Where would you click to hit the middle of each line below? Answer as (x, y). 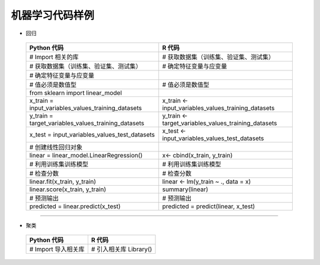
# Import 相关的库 (54, 57)
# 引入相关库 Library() (121, 250)
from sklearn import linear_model (76, 93)
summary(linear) (185, 189)
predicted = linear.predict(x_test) (75, 206)
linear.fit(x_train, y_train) (63, 182)
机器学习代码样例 (53, 15)
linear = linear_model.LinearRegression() (86, 155)
